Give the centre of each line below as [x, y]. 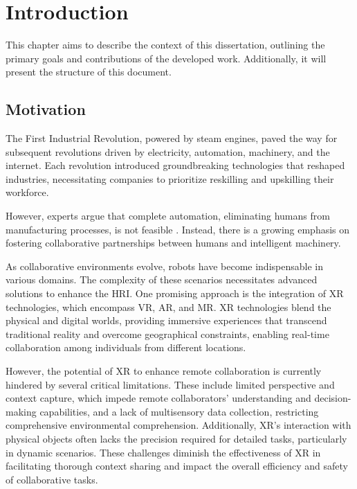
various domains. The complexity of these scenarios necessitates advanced [162, 279]
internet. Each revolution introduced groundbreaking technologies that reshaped [175, 165]
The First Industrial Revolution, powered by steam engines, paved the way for [172, 138]
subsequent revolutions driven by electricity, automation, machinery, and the [168, 151]
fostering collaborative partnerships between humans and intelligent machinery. [173, 243]
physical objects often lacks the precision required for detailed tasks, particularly [176, 438]
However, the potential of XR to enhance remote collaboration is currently [164, 371]
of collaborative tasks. [52, 479]
